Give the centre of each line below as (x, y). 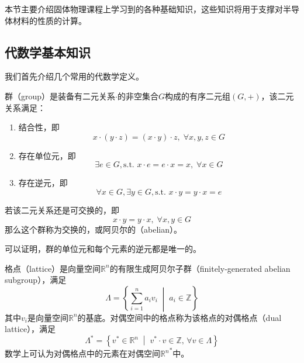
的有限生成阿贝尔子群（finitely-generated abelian (200, 268)
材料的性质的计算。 (49, 20)
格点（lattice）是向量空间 (53, 268)
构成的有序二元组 (197, 96)
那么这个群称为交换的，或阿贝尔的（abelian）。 (93, 229)
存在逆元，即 (43, 183)
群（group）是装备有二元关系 (60, 96)
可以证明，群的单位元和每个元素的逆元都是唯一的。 (103, 249)
